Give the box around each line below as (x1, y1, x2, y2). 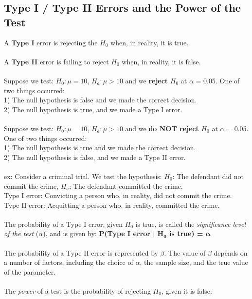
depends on (214, 247, 248, 258)
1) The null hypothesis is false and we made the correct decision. (4, 95, 197, 105)
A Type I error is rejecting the (4, 37, 98, 47)
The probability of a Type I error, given (4, 219, 123, 229)
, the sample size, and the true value (140, 257, 248, 267)
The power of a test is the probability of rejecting (4, 286, 151, 296)
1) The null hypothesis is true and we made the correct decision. (4, 142, 196, 153)
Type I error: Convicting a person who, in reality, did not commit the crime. (4, 190, 232, 200)
